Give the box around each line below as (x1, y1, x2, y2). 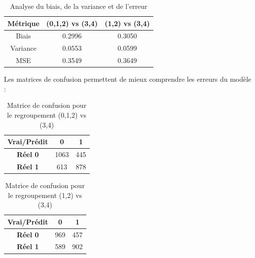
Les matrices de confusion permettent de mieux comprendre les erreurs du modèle (4, 74, 252, 84)
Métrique (7, 18, 39, 28)
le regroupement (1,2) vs (8, 190, 82, 200)
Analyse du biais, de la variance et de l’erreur (10, 1, 147, 11)
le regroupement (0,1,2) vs (7, 110, 87, 120)
